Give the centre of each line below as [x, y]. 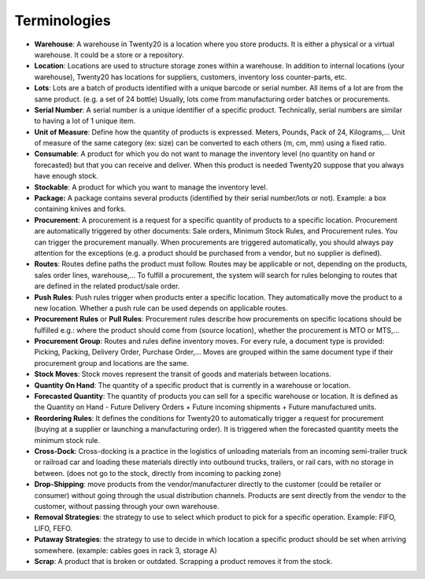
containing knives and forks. [80, 209]
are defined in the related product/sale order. [107, 286]
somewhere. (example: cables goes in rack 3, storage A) [126, 550]
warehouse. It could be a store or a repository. [109, 54]
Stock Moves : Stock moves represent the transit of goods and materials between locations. [183, 374]
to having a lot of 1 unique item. [85, 121]
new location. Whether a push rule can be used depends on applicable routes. [161, 308]
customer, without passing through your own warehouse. [127, 506]
